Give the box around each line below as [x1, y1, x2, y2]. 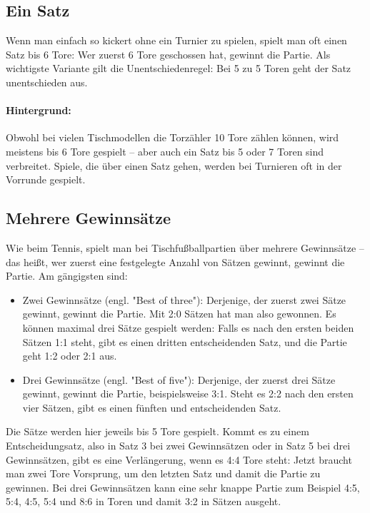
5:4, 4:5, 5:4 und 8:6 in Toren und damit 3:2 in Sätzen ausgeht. [6, 494, 281, 509]
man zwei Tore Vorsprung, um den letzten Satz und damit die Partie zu [6, 466, 321, 481]
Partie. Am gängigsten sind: [6, 268, 128, 283]
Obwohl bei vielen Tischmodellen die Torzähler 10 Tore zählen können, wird [6, 130, 339, 145]
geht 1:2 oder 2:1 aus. [22, 348, 117, 363]
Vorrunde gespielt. [6, 172, 86, 187]
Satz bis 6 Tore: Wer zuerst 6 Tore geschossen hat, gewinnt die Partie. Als [6, 46, 331, 61]
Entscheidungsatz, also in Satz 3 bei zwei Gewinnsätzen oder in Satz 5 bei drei [6, 438, 351, 453]
